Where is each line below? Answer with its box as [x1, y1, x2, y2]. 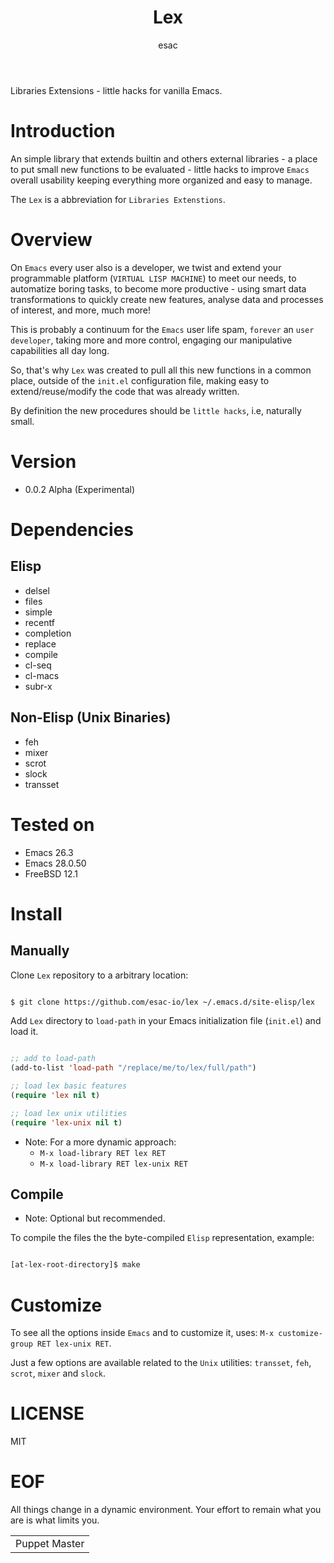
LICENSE [10, 1402, 85, 1425]
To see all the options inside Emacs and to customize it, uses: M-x [10, 1327, 275, 1339]
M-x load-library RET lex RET [39, 1148, 167, 1158]
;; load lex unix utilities [10, 1108, 128, 1118]
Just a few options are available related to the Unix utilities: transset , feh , [10, 1357, 312, 1369]
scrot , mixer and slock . [10, 1367, 107, 1380]
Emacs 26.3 [24, 846, 74, 858]
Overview [10, 229, 93, 251]
